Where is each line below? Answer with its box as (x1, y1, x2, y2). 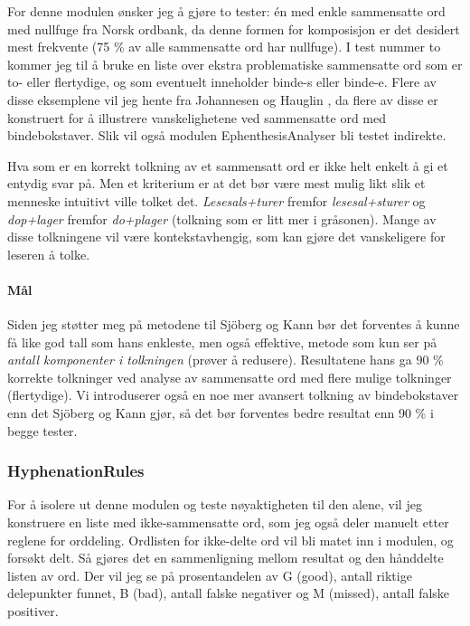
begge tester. (7, 421, 78, 440)
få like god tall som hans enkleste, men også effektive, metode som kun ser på (7, 332, 437, 351)
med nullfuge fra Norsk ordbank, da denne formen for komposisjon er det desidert (7, 19, 460, 38)
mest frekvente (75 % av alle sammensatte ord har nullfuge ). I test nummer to (7, 37, 441, 56)
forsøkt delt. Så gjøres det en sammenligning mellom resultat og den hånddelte (7, 548, 444, 567)
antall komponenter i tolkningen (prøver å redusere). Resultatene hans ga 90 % (7, 350, 444, 369)
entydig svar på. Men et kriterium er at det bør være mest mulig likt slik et (7, 174, 426, 193)
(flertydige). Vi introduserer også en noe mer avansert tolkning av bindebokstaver (7, 385, 459, 404)
